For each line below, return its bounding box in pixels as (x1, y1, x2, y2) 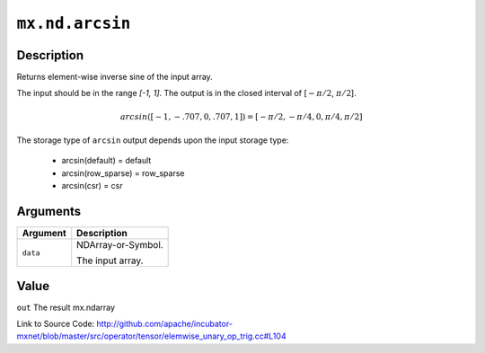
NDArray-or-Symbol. (76, 239, 163, 252)
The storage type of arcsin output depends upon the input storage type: (16, 135, 289, 146)
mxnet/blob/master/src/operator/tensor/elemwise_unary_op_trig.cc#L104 (16, 331, 287, 341)
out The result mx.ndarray (16, 302, 116, 313)
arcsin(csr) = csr (61, 181, 123, 191)
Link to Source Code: (16, 319, 95, 330)
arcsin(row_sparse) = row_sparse (61, 167, 185, 179)
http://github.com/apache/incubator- (96, 319, 234, 330)
